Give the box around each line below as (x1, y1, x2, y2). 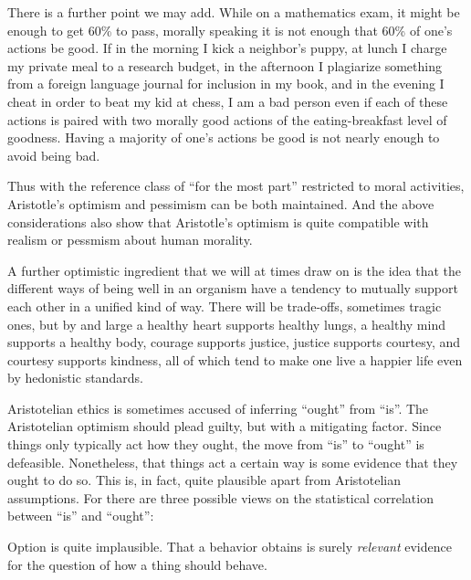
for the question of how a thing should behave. (7, 554, 267, 574)
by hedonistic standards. (7, 368, 143, 387)
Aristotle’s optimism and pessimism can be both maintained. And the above (7, 194, 434, 213)
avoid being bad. (7, 145, 100, 164)
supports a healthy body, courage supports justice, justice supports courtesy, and (7, 332, 461, 352)
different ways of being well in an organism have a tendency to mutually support (7, 279, 458, 298)
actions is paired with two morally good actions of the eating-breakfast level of (7, 110, 447, 129)
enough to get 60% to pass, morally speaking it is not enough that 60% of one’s (7, 20, 453, 39)
